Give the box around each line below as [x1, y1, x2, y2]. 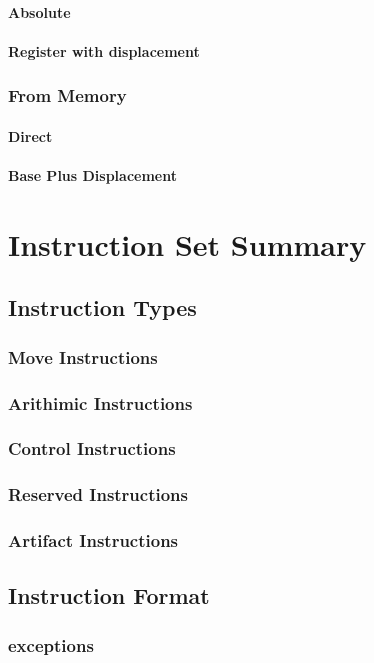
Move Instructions [8, 344, 158, 369]
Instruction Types [8, 292, 197, 323]
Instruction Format [8, 580, 210, 611]
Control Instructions [8, 436, 176, 461]
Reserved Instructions [8, 482, 189, 507]
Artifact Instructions [8, 528, 179, 553]
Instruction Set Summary [8, 223, 367, 264]
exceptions [8, 632, 94, 657]
